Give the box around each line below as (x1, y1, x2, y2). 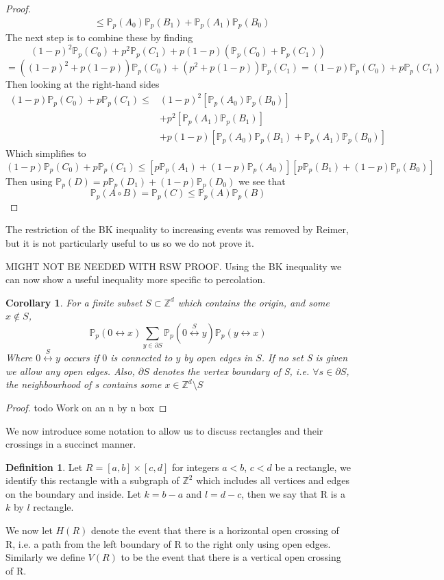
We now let (5, 523, 53, 537)
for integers (171, 459, 219, 474)
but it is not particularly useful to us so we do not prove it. (5, 236, 254, 250)
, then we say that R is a (241, 486, 345, 500)
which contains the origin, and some (177, 295, 330, 309)
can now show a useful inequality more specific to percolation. (5, 272, 266, 287)
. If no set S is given (261, 350, 348, 365)
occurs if (63, 350, 99, 365)
